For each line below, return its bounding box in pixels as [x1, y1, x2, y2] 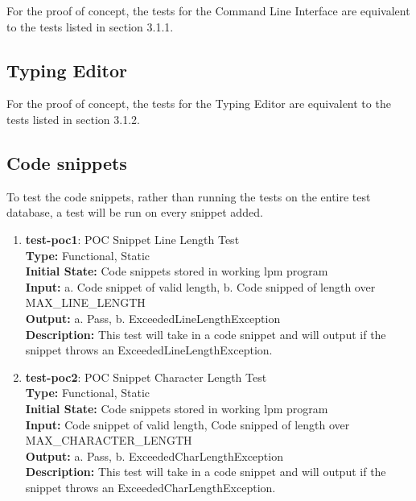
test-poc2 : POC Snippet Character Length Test [25, 368, 267, 385]
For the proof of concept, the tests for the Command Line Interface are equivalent [6, 2, 410, 19]
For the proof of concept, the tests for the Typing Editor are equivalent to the [6, 95, 391, 112]
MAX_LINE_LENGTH [25, 294, 146, 311]
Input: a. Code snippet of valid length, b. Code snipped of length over [25, 278, 376, 295]
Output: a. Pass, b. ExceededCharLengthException [25, 447, 283, 464]
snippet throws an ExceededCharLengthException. [25, 478, 276, 495]
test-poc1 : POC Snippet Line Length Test [25, 230, 240, 247]
